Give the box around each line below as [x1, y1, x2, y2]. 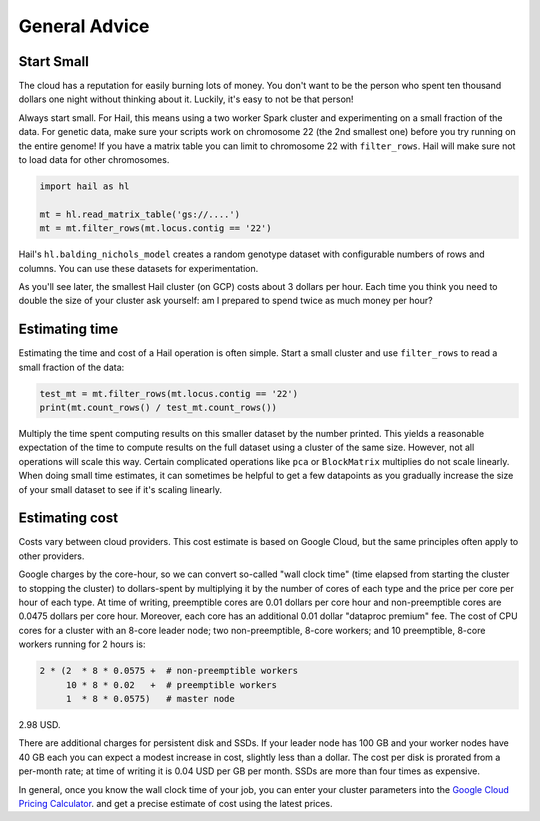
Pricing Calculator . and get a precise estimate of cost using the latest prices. [18, 797, 334, 809]
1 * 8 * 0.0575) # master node [65, 693, 235, 704]
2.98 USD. [18, 718, 61, 730]
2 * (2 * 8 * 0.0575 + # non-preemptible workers [39, 665, 299, 677]
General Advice [18, 15, 150, 37]
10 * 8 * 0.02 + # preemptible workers [65, 679, 277, 690]
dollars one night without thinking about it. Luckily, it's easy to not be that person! [18, 93, 354, 105]
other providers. [18, 550, 85, 562]
